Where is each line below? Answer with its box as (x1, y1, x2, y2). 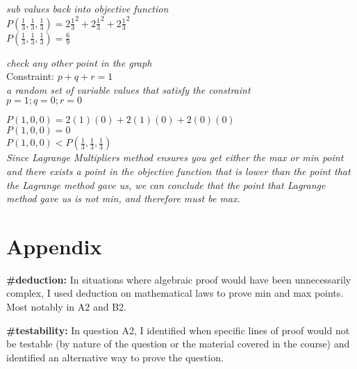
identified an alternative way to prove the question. (6, 350, 224, 364)
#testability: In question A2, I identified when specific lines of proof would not (6, 322, 350, 337)
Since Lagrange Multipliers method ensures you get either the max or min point (6, 150, 344, 165)
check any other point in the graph (6, 55, 152, 69)
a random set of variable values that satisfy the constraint (6, 82, 251, 97)
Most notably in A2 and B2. (6, 300, 126, 314)
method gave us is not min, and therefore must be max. (6, 191, 240, 206)
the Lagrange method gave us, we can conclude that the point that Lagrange (6, 177, 326, 192)
